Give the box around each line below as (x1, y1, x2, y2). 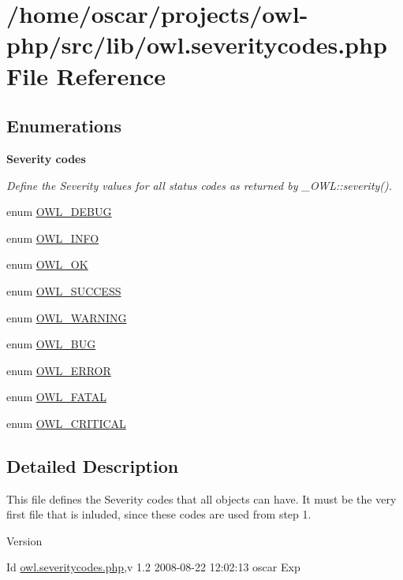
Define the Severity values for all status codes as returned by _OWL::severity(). (6, 177, 393, 193)
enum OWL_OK (6, 256, 88, 273)
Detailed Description (6, 453, 179, 478)
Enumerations (6, 113, 122, 138)
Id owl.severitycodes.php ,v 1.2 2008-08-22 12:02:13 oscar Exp (6, 559, 300, 575)
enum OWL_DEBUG (6, 203, 112, 220)
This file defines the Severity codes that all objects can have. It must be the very (6, 490, 397, 507)
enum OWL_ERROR (6, 362, 111, 378)
